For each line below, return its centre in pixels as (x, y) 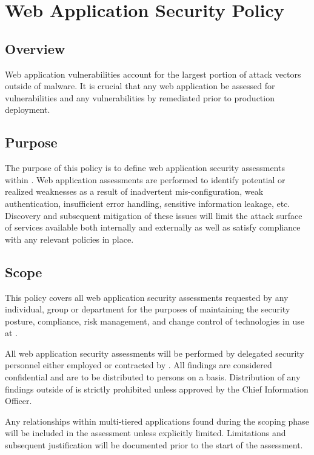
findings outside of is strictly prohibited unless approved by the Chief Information (157, 389)
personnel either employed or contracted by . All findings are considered (139, 365)
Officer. (18, 401)
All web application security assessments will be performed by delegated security (155, 353)
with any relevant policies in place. (69, 239)
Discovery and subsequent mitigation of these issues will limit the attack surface (154, 215)
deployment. (28, 110)
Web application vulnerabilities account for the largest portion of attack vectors (153, 74)
